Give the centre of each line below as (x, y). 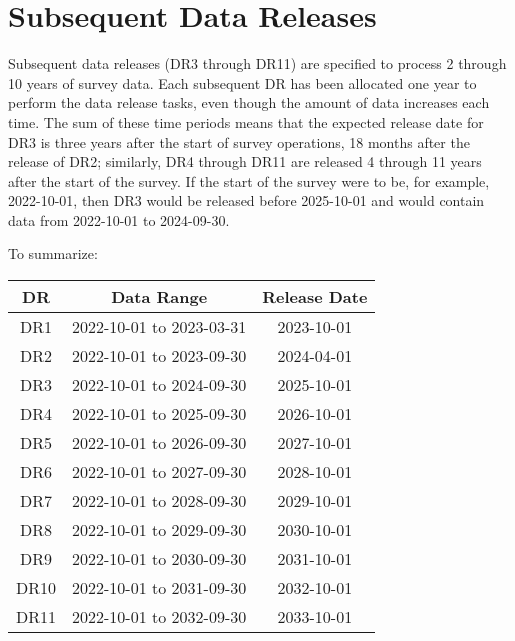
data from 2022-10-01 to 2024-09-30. (119, 219)
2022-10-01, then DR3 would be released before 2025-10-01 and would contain (246, 200)
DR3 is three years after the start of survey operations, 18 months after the (239, 141)
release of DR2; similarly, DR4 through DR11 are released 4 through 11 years (245, 161)
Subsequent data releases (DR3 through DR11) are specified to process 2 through (257, 63)
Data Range (159, 297)
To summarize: (53, 253)
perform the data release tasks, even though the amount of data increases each (249, 102)
